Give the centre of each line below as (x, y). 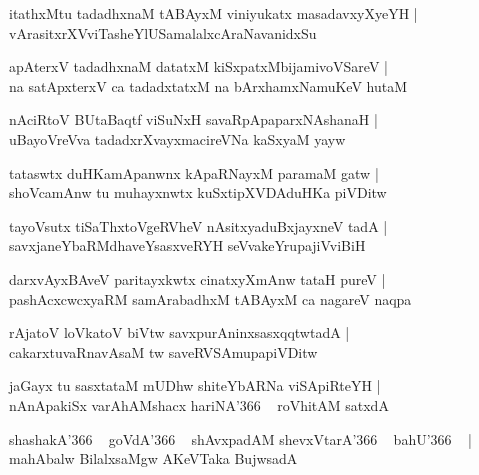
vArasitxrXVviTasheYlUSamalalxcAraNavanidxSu (163, 32)
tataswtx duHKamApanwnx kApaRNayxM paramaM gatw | (194, 172)
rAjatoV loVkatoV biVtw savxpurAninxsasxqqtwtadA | (179, 332)
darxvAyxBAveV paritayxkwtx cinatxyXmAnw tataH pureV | (197, 278)
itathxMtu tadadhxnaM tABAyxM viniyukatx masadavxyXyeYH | (213, 13)
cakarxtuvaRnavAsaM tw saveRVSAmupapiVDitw (163, 351)
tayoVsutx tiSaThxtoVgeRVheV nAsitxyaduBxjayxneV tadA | (198, 225)
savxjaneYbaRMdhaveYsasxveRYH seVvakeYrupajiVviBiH (187, 245)
